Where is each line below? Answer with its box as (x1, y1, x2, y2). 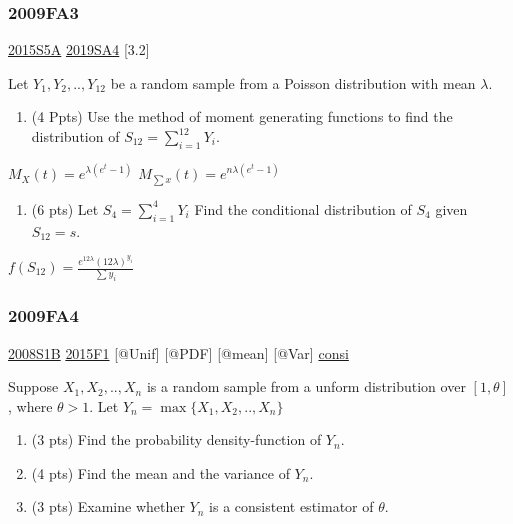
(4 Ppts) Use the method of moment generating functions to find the (31, 106, 453, 127)
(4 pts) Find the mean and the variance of (31, 462, 290, 483)
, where (8, 395, 53, 416)
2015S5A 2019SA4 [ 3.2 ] (8, 39, 150, 60)
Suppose (8, 376, 59, 397)
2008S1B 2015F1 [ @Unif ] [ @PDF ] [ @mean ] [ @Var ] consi (8, 342, 349, 363)
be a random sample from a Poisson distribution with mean (110, 72, 476, 93)
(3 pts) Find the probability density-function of (31, 429, 322, 450)
